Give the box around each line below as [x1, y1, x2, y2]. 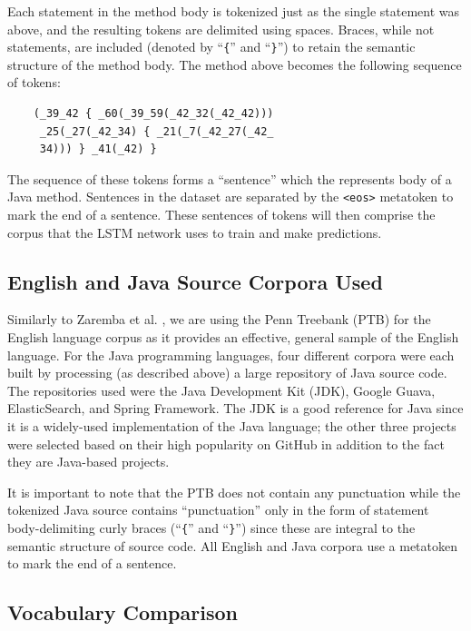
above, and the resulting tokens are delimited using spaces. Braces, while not [7, 19, 435, 38]
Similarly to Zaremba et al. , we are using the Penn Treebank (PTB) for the [7, 310, 431, 329]
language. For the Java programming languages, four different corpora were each [7, 345, 455, 364]
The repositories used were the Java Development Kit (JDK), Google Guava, [7, 380, 436, 399]
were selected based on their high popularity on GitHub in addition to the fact [7, 434, 445, 453]
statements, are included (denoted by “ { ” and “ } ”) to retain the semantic [7, 37, 416, 56]
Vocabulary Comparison [7, 598, 238, 626]
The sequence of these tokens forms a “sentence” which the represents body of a [7, 169, 452, 188]
